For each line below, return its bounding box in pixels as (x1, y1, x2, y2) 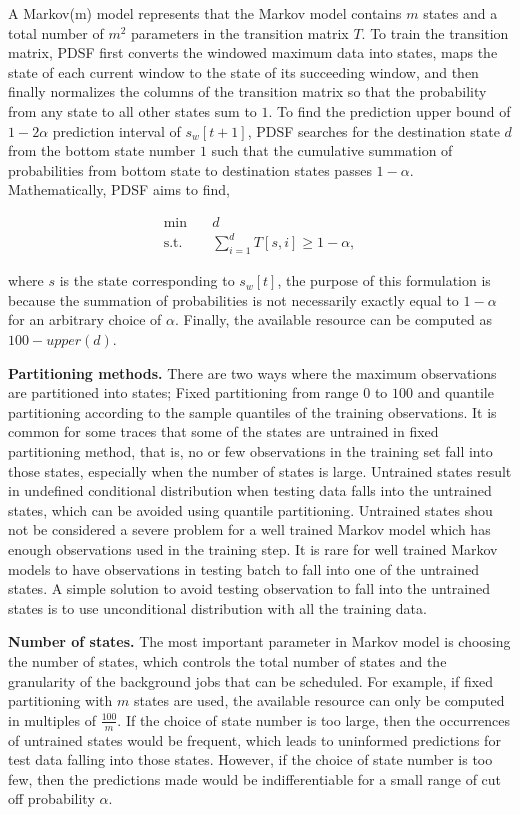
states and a (423, 3, 498, 23)
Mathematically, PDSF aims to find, (8, 179, 230, 200)
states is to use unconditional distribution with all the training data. (8, 597, 427, 618)
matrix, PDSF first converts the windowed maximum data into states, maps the (8, 42, 498, 63)
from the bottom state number (8, 140, 196, 161)
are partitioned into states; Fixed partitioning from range (8, 382, 359, 403)
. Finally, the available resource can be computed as (175, 309, 493, 330)
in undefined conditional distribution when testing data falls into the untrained (8, 480, 492, 501)
